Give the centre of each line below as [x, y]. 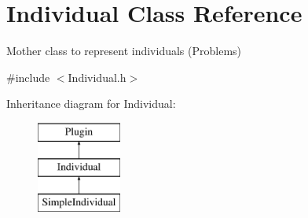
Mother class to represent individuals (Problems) [124, 51]
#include [28, 77]
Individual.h [97, 77]
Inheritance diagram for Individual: [91, 103]
